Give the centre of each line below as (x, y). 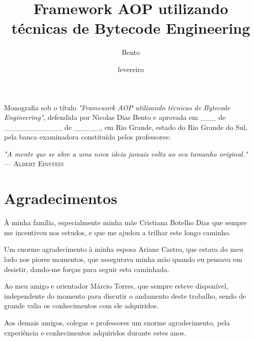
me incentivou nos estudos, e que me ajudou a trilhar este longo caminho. (117, 232)
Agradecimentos (61, 198)
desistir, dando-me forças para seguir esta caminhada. (87, 269)
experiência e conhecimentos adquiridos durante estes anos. (95, 332)
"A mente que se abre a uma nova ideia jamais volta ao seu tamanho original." (126, 153)
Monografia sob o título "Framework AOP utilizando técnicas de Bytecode (117, 107)
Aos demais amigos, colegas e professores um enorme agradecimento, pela (117, 322)
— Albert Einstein (34, 163)
